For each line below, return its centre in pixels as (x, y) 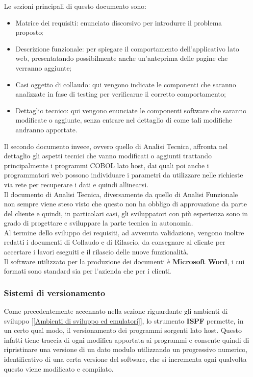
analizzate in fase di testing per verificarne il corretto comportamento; (121, 94)
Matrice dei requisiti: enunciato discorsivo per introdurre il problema (119, 22)
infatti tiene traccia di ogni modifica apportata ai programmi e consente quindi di (126, 339)
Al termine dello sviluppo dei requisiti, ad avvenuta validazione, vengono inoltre (124, 232)
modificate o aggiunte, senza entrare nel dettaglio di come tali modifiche (124, 120)
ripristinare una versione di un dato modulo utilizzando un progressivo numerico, (126, 349)
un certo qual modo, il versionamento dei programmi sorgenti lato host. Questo (123, 330)
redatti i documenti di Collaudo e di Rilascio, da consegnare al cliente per (115, 242)
